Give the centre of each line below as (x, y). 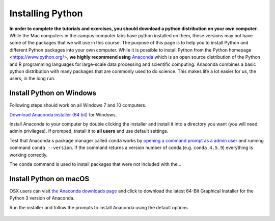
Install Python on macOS (49, 179)
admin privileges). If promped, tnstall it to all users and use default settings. (89, 131)
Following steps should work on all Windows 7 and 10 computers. (78, 105)
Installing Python (46, 13)
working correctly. (29, 155)
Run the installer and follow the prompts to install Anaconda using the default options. (99, 207)
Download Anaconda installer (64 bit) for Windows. (63, 114)
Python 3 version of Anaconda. (42, 198)
